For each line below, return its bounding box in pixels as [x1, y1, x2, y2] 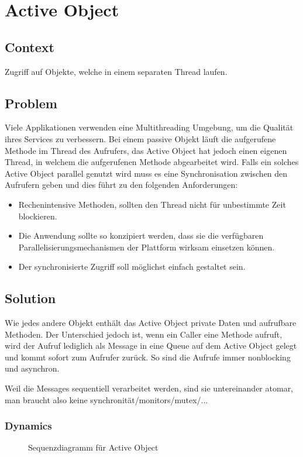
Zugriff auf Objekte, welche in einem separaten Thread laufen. [5, 65, 228, 77]
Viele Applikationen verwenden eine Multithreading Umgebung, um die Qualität [5, 121, 294, 133]
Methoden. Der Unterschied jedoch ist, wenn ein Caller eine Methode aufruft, [5, 328, 283, 340]
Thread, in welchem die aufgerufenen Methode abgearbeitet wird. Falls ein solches [5, 156, 299, 168]
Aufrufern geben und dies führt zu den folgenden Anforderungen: [5, 178, 238, 191]
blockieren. [18, 209, 57, 222]
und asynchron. [5, 362, 60, 374]
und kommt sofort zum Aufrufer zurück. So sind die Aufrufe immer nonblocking [5, 351, 291, 363]
